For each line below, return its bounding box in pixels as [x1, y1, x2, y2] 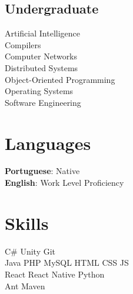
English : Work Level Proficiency [5, 176, 124, 189]
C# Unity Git [5, 245, 56, 257]
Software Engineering [5, 96, 81, 108]
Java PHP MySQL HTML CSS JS [5, 256, 129, 269]
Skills [5, 211, 49, 235]
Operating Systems [5, 85, 74, 97]
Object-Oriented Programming [5, 73, 115, 85]
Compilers [5, 38, 41, 51]
